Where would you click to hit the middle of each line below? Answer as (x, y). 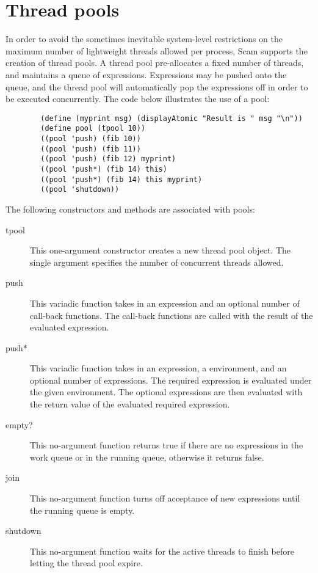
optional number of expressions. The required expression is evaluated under (171, 380)
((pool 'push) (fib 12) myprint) (108, 159)
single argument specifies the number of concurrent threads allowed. (157, 262)
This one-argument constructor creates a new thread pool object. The (161, 250)
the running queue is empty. (82, 510)
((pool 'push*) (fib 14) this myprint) (121, 179)
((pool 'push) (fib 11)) (91, 149)
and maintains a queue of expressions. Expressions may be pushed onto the (146, 74)
